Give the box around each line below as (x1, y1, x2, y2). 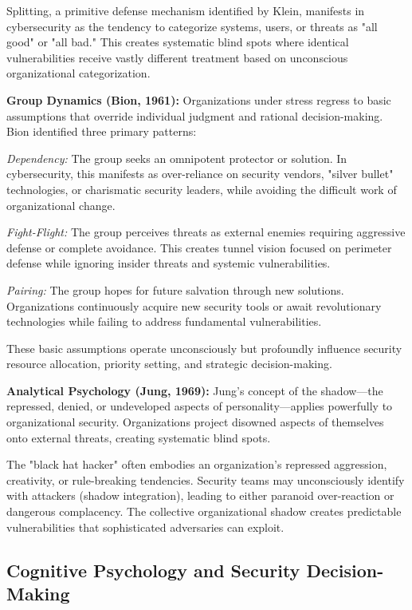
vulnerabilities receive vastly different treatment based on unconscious (6, 49, 348, 65)
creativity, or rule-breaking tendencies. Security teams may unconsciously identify (6, 471, 405, 488)
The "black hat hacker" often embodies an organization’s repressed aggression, (6, 456, 387, 473)
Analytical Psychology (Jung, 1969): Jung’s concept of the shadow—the (6, 382, 383, 398)
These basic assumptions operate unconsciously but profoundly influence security (6, 339, 402, 356)
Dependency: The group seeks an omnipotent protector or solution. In (6, 149, 347, 166)
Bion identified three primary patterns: (6, 123, 197, 140)
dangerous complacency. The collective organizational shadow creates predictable (6, 503, 402, 520)
